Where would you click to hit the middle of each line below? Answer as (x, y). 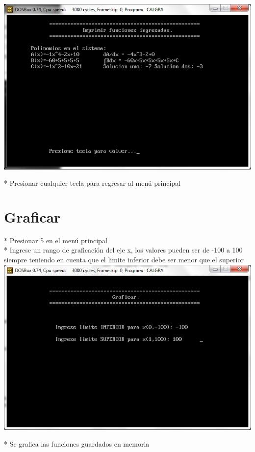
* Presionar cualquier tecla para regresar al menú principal (92, 183)
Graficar (32, 216)
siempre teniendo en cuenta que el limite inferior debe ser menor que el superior (124, 259)
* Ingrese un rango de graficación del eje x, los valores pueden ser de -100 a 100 (123, 250)
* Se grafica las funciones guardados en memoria (77, 443)
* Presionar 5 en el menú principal (56, 240)
